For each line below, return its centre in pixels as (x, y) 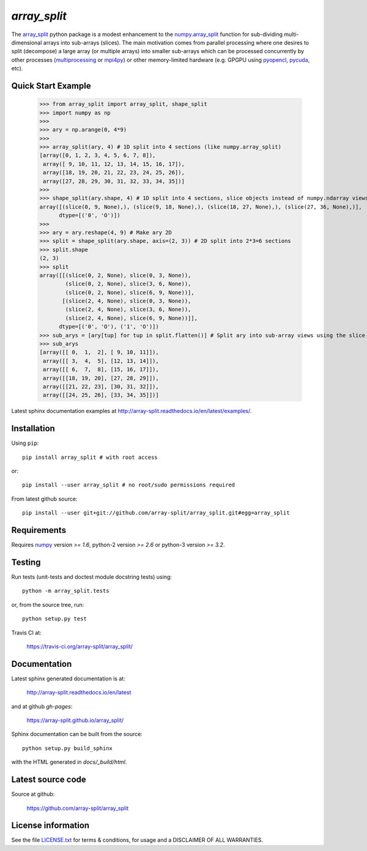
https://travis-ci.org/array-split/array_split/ (80, 646)
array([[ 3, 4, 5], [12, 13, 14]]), (101, 361)
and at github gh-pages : (42, 706)
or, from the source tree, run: (48, 604)
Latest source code (49, 780)
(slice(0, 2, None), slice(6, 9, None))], (130, 292)
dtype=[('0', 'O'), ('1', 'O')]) (109, 327)
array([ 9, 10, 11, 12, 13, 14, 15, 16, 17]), (114, 164)
